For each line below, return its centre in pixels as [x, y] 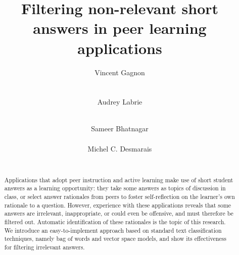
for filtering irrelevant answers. [44, 247]
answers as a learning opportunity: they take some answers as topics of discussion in [115, 188]
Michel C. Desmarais [120, 148]
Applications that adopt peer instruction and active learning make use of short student [119, 180]
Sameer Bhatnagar [120, 129]
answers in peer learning [120, 28]
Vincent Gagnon [120, 72]
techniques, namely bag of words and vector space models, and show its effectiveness [115, 239]
